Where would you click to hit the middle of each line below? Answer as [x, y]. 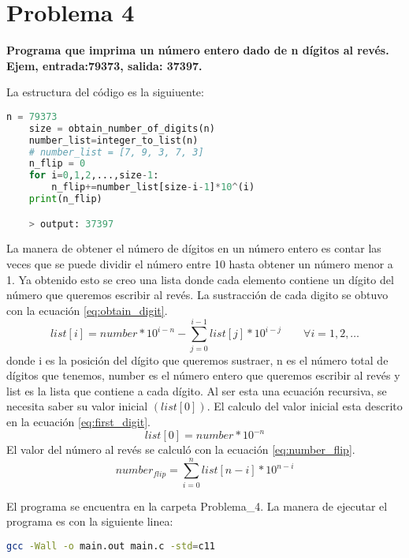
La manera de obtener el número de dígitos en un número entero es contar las [194, 248]
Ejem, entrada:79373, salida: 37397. [104, 65]
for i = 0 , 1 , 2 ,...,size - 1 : [94, 176]
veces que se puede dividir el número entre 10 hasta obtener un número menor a [200, 264]
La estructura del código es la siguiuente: [105, 92]
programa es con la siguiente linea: [90, 521]
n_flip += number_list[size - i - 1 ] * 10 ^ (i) [153, 187]
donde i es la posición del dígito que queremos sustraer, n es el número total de [197, 360]
